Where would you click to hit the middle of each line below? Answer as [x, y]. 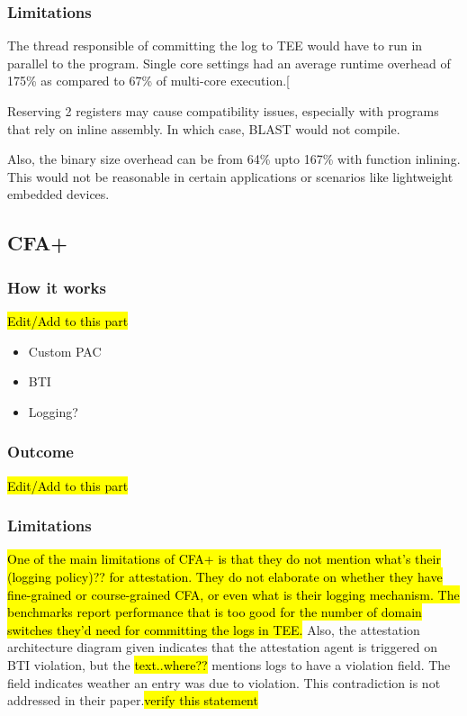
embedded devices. [58, 194]
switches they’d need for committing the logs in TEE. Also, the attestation [214, 629]
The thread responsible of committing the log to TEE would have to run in [215, 45]
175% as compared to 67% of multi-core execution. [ [148, 81]
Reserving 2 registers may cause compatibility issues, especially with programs [223, 111]
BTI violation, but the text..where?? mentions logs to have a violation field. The [229, 664]
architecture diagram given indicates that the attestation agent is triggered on [222, 647]
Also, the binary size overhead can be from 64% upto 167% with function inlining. [234, 159]
